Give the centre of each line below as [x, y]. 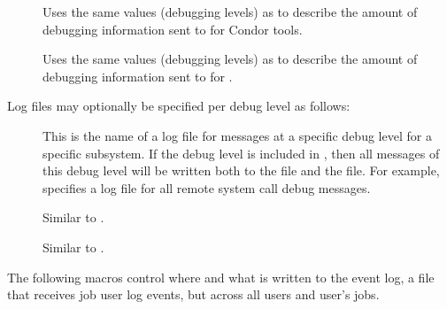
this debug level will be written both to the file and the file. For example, [241, 170]
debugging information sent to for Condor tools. [173, 29]
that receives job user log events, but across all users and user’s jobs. [193, 294]
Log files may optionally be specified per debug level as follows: [179, 106]
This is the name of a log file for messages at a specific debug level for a [237, 135]
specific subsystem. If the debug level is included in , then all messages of [241, 153]
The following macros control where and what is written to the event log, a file [221, 277]
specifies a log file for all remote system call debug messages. [207, 187]
